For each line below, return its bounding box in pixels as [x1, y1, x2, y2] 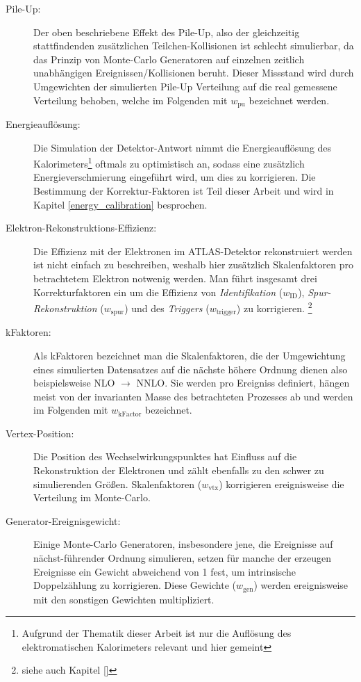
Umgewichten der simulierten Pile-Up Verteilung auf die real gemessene [33, 79, 337, 93]
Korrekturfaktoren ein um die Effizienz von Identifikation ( [33, 284, 283, 299]
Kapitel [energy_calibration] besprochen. [33, 197, 208, 211]
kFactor [118, 410, 142, 418]
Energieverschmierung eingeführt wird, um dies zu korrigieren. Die [33, 170, 316, 184]
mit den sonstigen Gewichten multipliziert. [33, 592, 215, 606]
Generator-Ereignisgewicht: [6, 513, 121, 528]
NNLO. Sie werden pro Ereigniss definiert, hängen [136, 375, 350, 390]
